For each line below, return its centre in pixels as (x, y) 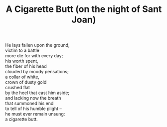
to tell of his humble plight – (34, 109)
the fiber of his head (26, 66)
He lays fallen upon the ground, (37, 45)
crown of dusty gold (26, 82)
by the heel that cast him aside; (37, 93)
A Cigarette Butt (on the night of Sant (84, 9)
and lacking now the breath (33, 98)
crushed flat (17, 88)
